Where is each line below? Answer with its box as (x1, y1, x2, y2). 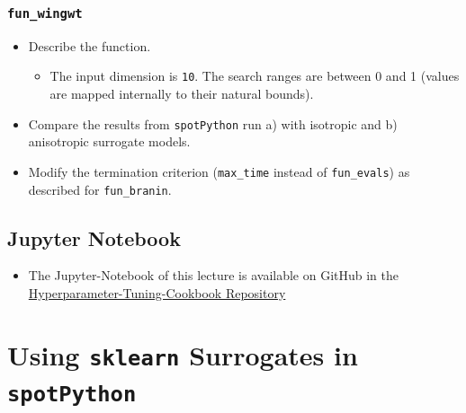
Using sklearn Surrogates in (7, 336, 358, 373)
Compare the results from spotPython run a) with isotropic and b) (28, 114, 398, 133)
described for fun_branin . (28, 180, 172, 198)
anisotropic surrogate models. (28, 132, 191, 151)
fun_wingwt (7, 5, 83, 21)
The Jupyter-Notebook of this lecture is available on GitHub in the (28, 266, 399, 285)
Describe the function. (28, 36, 151, 55)
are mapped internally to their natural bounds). (49, 84, 314, 103)
